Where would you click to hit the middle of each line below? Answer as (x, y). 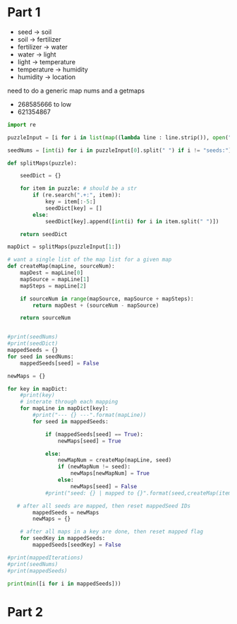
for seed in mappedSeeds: (71, 421)
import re (22, 124)
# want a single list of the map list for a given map (90, 260)
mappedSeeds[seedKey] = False (77, 545)
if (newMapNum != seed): (94, 467)
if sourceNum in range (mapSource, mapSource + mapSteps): (107, 299)
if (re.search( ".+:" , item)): (77, 195)
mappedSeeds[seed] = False (60, 363)
